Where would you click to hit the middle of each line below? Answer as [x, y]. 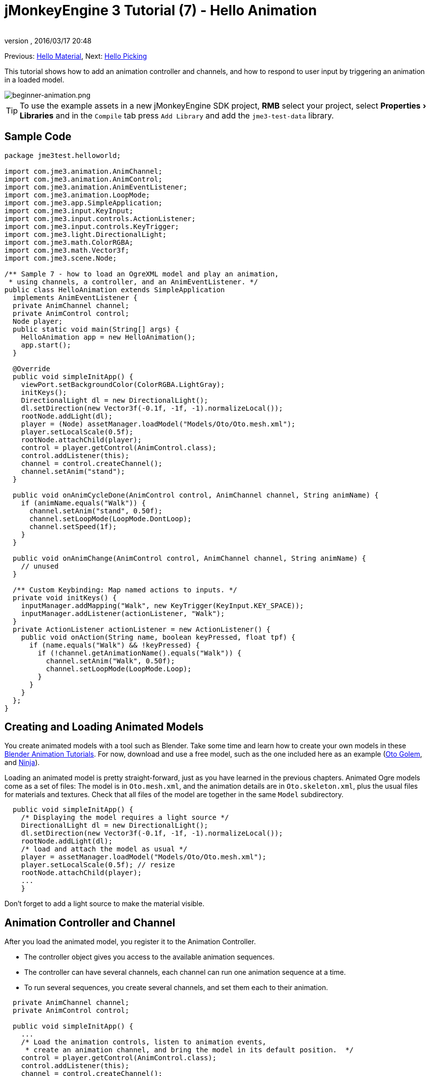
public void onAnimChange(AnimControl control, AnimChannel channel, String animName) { [189, 558]
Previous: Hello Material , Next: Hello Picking [76, 56]
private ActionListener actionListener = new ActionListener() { [142, 629]
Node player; [38, 321]
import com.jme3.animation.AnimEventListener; [96, 187]
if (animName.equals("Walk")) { [83, 503]
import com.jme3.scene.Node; [61, 258]
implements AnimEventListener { [75, 297]
